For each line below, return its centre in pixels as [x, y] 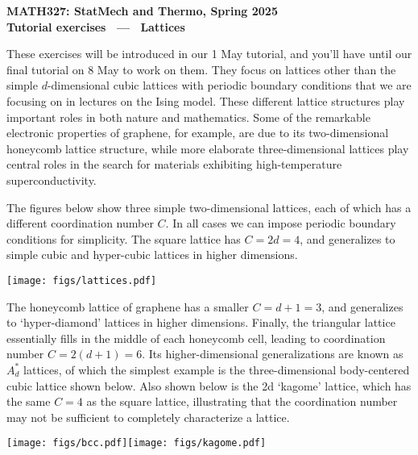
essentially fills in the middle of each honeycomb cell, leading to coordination [196, 338]
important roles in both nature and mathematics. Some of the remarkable [188, 117]
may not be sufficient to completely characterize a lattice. [148, 417]
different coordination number [80, 223]
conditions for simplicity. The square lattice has [124, 238]
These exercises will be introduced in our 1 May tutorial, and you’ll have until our [209, 54]
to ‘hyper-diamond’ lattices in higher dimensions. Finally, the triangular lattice [201, 322]
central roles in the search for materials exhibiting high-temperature [174, 164]
